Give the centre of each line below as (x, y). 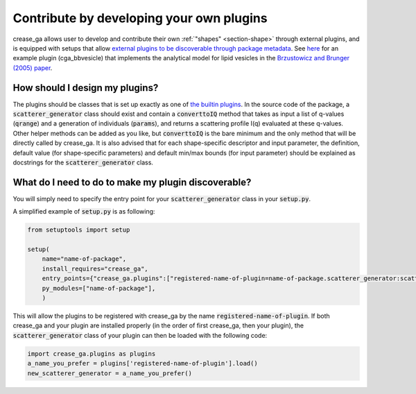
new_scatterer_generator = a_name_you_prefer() (110, 373)
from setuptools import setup (79, 230)
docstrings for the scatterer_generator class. (83, 162)
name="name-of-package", (84, 259)
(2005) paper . (33, 68)
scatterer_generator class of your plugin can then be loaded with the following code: (140, 335)
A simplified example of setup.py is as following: (84, 212)
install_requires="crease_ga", (95, 268)
